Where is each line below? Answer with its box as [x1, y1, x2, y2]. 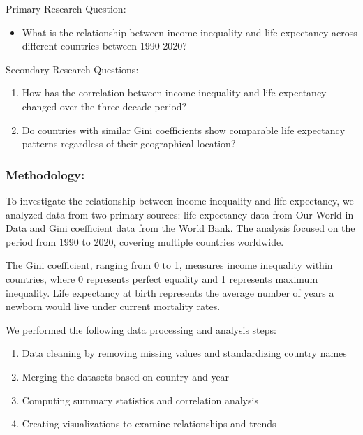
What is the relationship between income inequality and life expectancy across [22, 24, 357, 39]
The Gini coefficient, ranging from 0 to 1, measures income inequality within [6, 258, 333, 272]
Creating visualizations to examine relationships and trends [22, 416, 276, 431]
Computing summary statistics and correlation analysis [22, 392, 258, 407]
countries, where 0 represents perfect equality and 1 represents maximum [6, 271, 318, 286]
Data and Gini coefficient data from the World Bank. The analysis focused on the [6, 221, 355, 235]
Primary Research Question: [6, 1, 126, 15]
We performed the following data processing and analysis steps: [6, 322, 276, 337]
